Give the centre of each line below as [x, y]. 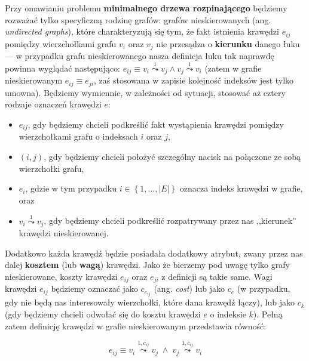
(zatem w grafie [233, 68]
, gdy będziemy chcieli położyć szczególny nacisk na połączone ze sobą [172, 157]
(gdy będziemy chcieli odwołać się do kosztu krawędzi [103, 314]
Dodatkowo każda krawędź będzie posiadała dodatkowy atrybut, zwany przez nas [154, 253]
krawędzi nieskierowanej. [64, 233]
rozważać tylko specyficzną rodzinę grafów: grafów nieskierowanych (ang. [138, 19]
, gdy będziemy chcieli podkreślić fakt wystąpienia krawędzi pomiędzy [156, 124]
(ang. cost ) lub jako [189, 289]
